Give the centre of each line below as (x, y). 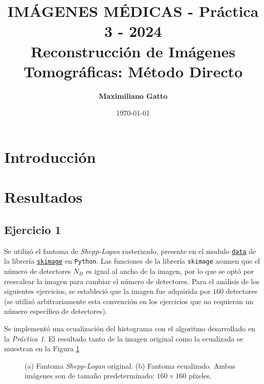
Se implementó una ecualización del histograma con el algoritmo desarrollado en (130, 328)
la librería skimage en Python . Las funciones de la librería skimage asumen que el (132, 261)
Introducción (50, 156)
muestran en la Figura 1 (42, 348)
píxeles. (200, 376)
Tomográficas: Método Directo (133, 71)
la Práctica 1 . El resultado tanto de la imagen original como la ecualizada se (124, 338)
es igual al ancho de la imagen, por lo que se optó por (170, 271)
